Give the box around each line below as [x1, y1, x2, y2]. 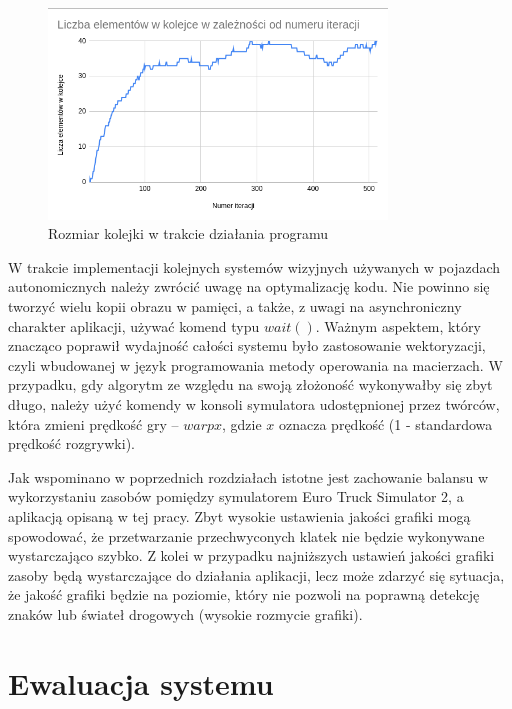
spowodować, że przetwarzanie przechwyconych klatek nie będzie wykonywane [8, 525, 485, 546]
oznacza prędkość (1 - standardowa [279, 413, 493, 434]
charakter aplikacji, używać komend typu [8, 315, 260, 336]
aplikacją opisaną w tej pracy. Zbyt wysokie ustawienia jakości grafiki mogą [8, 505, 471, 526]
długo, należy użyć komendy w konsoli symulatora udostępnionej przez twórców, [8, 393, 500, 414]
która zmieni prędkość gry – [8, 413, 179, 434]
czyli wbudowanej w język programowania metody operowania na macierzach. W [8, 354, 503, 375]
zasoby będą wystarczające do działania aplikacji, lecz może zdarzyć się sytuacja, [8, 564, 505, 585]
